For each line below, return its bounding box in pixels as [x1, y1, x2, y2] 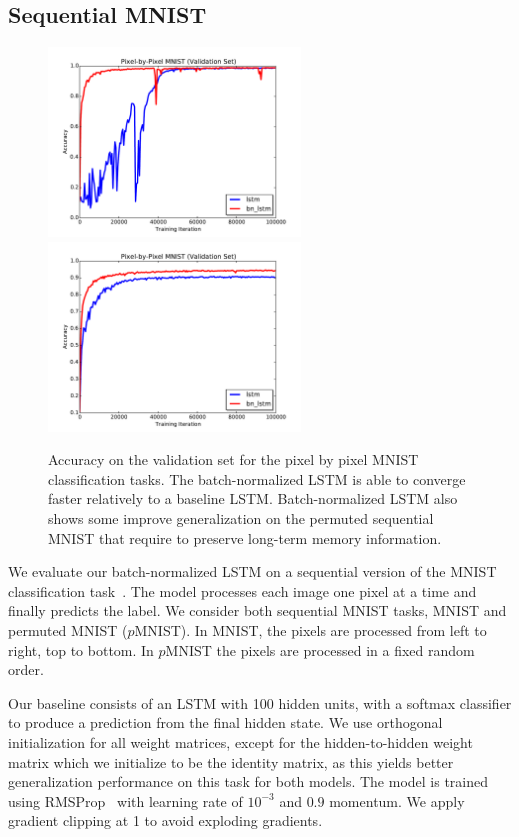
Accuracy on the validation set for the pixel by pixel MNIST [48, 449, 419, 470]
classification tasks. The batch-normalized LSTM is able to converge [48, 468, 466, 489]
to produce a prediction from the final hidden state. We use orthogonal [8, 712, 443, 733]
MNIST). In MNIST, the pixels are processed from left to [134, 619, 487, 640]
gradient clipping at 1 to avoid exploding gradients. [8, 810, 323, 831]
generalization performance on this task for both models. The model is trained [8, 771, 489, 792]
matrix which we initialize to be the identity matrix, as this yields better [8, 751, 454, 772]
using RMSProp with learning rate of [8, 790, 243, 811]
